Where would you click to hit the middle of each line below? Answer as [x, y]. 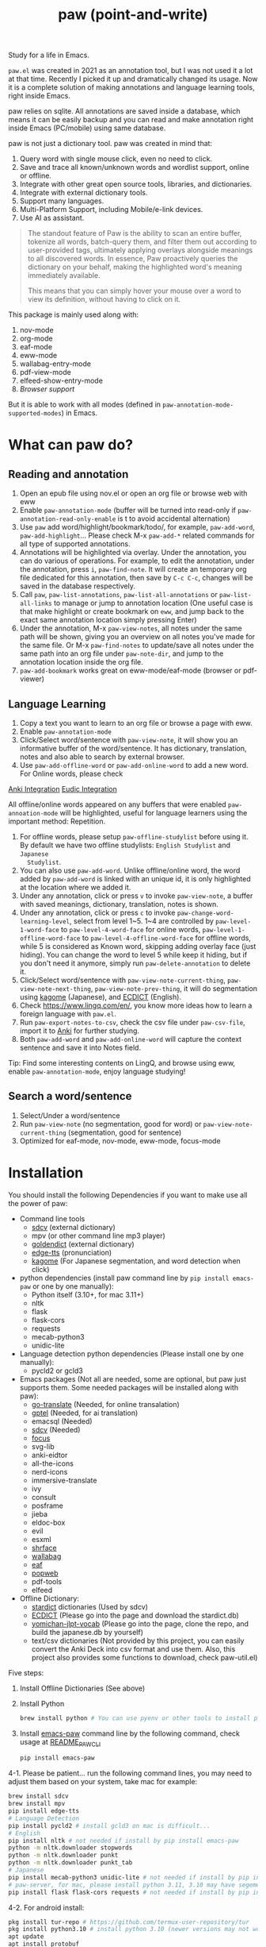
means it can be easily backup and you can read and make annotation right [131, 120]
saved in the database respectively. [78, 586]
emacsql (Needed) [62, 1421]
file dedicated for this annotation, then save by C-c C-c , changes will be [136, 578]
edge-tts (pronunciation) [72, 1252]
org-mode [36, 338]
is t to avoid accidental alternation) [174, 519]
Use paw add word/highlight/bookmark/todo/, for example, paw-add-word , [137, 527]
